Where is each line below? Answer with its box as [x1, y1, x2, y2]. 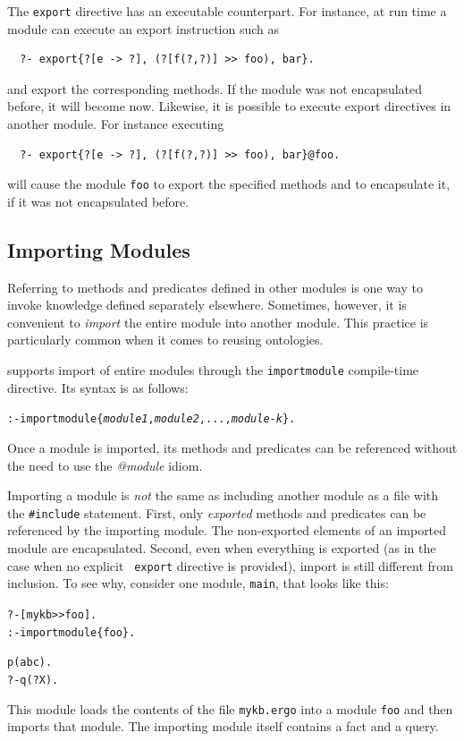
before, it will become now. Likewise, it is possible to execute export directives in [7, 97, 451, 115]
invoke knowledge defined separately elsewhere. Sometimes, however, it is [7, 295, 407, 314]
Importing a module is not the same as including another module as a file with [7, 486, 439, 505]
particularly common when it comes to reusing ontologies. [7, 330, 324, 349]
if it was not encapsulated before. [7, 192, 190, 210]
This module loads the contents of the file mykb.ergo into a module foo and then [7, 699, 453, 718]
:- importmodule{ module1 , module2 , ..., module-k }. [7, 413, 296, 426]
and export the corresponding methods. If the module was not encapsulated [7, 79, 423, 98]
